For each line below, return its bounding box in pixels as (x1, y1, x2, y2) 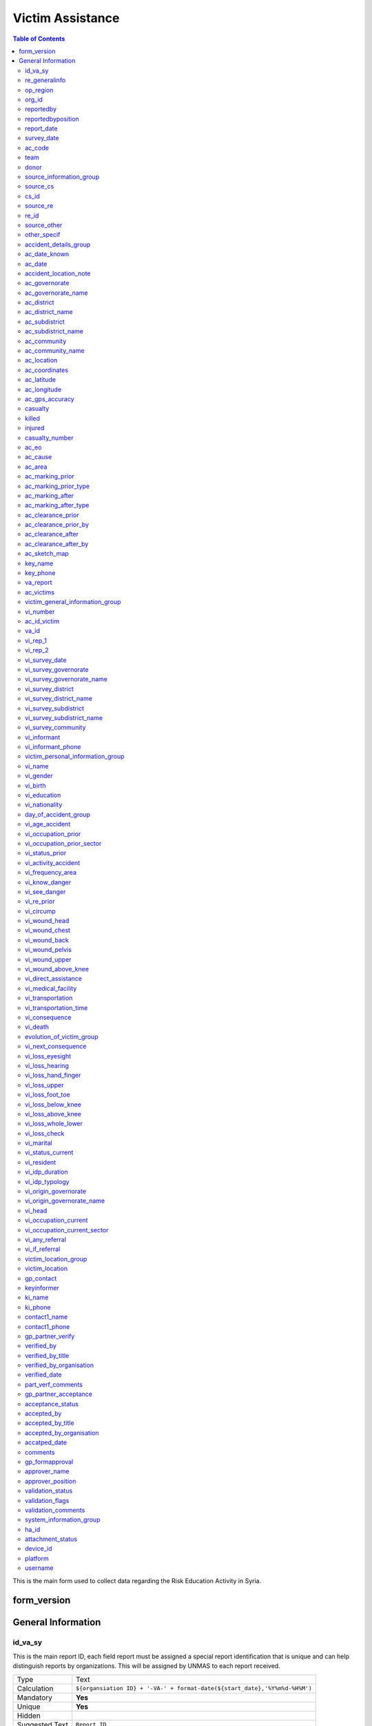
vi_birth (25, 781, 46, 790)
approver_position (25, 1477, 76, 1485)
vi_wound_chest (25, 926, 71, 935)
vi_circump (25, 906, 56, 915)
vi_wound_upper (25, 955, 72, 963)
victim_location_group (25, 1254, 87, 1263)
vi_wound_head (25, 917, 70, 925)
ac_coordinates (25, 366, 69, 374)
